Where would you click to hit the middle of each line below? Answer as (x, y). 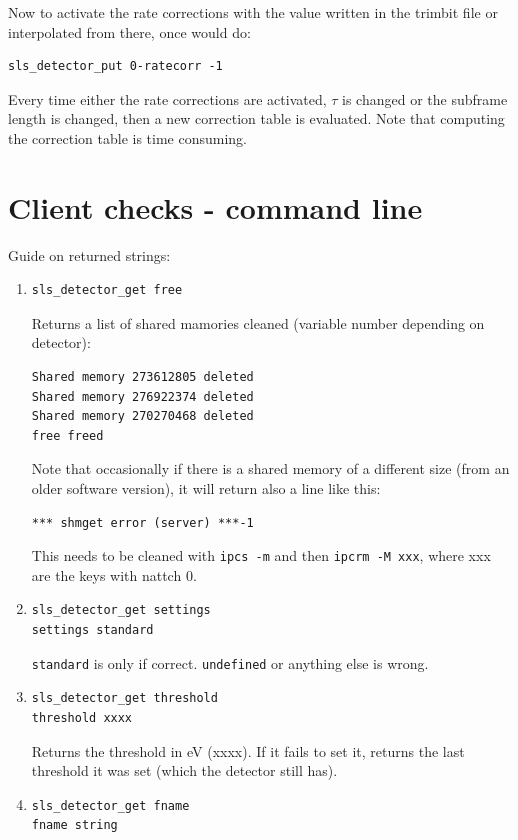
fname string (74, 825)
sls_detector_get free (107, 290)
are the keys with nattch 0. (114, 574)
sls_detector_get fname (110, 805)
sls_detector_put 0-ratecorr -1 (115, 66)
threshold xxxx (82, 717)
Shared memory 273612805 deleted (142, 377)
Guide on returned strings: (89, 254)
